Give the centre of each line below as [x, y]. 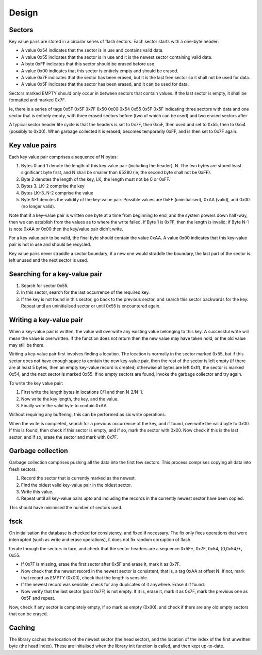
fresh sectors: [23, 469]
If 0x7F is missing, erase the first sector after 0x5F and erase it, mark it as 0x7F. [101, 564]
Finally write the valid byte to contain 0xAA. [65, 406]
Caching [22, 628]
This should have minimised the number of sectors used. [66, 507]
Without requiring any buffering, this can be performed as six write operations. [87, 415]
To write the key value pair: [36, 383]
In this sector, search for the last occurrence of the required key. [85, 292]
